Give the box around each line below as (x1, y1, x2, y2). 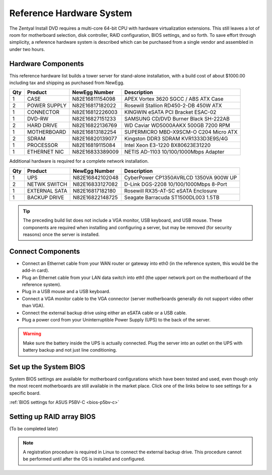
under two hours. (9, 46, 45, 52)
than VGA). (22, 303, 45, 309)
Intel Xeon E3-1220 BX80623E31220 (124, 142, 211, 149)
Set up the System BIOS (9, 363, 86, 371)
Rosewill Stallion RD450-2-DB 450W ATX (124, 102, 222, 109)
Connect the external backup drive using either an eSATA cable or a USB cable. (22, 310, 187, 316)
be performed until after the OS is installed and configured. (23, 456, 146, 462)
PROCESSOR (27, 142, 58, 149)
